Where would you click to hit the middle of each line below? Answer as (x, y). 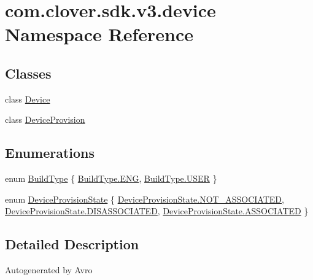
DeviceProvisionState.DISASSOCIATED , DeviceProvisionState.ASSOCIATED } (157, 211)
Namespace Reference (99, 34)
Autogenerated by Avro (49, 270)
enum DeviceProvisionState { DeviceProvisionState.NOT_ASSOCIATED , (145, 199)
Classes (28, 73)
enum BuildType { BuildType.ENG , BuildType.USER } (111, 178)
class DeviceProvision (45, 119)
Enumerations (50, 153)
